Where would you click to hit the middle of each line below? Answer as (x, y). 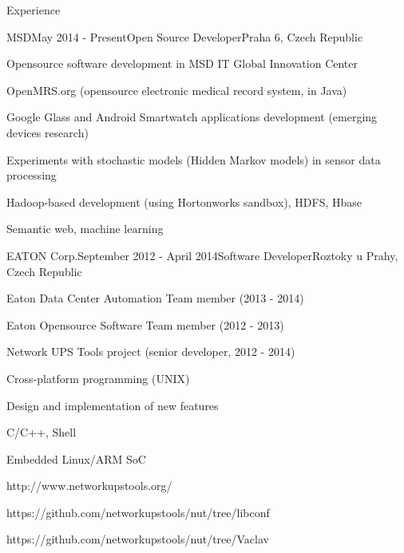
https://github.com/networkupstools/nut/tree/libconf (138, 512)
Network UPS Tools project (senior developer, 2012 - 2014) (151, 352)
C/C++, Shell (42, 432)
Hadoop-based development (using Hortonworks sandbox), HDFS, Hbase (184, 201)
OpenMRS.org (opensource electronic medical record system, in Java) (177, 90)
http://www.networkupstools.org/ (89, 486)
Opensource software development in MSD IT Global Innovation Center (182, 63)
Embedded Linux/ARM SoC (76, 458)
